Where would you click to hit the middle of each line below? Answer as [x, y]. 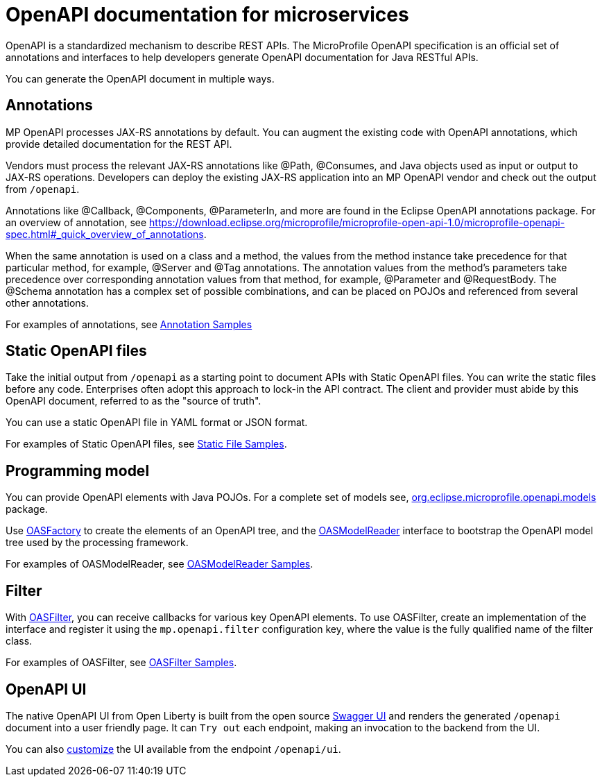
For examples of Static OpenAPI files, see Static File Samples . [146, 444]
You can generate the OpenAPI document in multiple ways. [140, 78]
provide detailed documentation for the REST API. [119, 144]
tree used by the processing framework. [97, 543]
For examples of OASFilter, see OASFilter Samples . [121, 663]
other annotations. [47, 303]
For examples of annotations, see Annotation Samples [129, 324]
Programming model [78, 470]
